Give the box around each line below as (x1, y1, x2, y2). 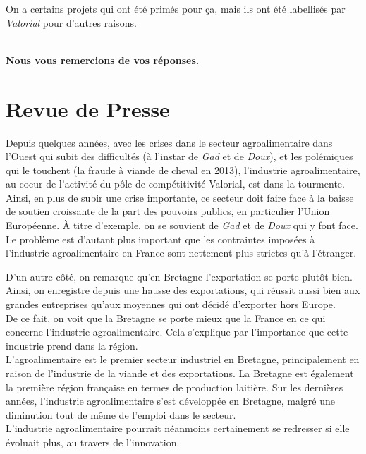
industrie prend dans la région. (6, 338, 138, 352)
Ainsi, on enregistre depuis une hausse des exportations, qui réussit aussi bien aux (6, 283, 360, 297)
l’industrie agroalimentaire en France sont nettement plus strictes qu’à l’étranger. (6, 245, 357, 260)
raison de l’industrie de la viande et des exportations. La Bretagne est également (6, 366, 354, 380)
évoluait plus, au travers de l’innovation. (6, 434, 180, 449)
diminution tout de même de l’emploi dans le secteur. (6, 407, 236, 422)
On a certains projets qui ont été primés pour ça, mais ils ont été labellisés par (6, 1, 346, 16)
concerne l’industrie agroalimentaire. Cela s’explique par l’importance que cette (6, 324, 348, 339)
